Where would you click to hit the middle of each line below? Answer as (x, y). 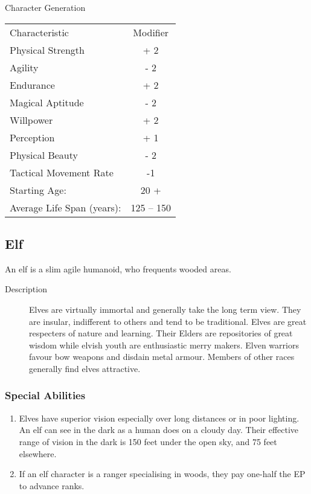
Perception (32, 137)
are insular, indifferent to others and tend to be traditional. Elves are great (168, 321)
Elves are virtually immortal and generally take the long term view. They (165, 309)
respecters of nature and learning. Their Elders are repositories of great (161, 333)
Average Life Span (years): (66, 207)
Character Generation (45, 7)
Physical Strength (47, 50)
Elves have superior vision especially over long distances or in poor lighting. (159, 418)
